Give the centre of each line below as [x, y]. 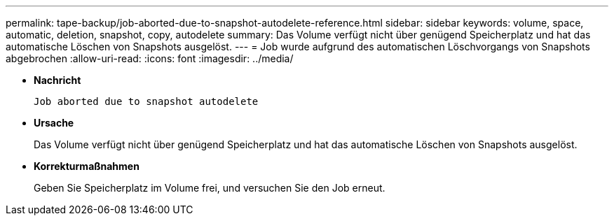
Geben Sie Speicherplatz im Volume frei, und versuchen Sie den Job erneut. [210, 188]
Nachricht [57, 80]
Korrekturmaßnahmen [87, 166]
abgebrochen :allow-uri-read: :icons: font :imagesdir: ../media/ [150, 58]
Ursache [54, 123]
